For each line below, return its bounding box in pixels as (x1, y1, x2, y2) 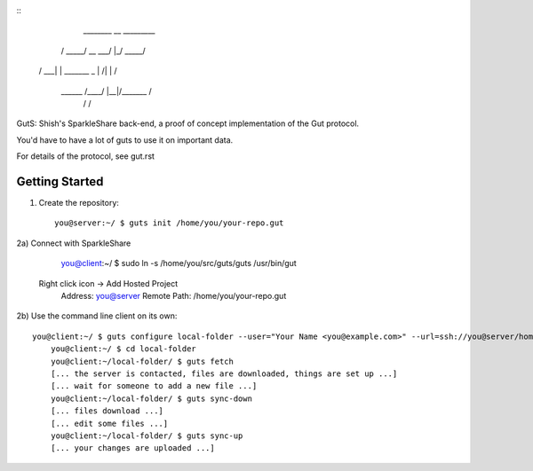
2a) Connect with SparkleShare (16, 238, 131, 248)
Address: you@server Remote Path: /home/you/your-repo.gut (60, 290, 287, 301)
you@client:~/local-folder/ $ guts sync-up (50, 430, 243, 441)
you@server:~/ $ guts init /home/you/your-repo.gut (54, 218, 284, 228)
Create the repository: (38, 198, 120, 208)
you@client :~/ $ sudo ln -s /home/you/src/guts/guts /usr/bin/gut (60, 258, 297, 269)
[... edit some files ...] (50, 418, 169, 428)
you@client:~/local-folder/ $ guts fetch (50, 356, 235, 366)
